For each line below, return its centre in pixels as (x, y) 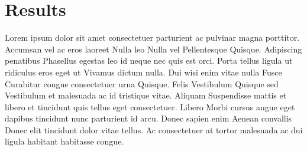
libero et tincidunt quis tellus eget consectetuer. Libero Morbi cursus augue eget (150, 106)
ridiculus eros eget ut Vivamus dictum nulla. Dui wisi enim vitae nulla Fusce (143, 72)
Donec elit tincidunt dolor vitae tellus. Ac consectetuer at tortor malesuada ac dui (154, 129)
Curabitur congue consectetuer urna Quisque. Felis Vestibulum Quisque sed (142, 83)
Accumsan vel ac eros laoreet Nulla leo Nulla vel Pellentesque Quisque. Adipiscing (153, 49)
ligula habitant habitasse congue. (64, 141)
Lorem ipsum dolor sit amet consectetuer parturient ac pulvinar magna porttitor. (152, 37)
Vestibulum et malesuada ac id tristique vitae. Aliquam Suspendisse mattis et (146, 95)
